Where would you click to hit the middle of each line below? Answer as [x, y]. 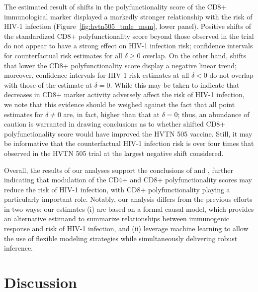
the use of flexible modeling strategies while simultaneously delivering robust [121, 238]
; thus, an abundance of [214, 114]
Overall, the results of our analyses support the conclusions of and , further [119, 170]
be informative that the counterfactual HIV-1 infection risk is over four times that [129, 143]
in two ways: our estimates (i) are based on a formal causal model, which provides [129, 209]
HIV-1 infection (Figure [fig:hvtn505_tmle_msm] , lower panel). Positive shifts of [128, 26]
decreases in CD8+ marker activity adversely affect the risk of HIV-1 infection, [124, 94]
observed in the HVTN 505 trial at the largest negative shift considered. [114, 153]
